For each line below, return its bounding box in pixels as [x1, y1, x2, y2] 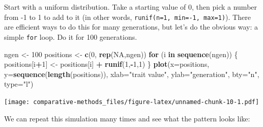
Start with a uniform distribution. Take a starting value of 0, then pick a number [4, 2, 257, 12]
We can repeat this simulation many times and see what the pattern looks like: [4, 113, 250, 123]
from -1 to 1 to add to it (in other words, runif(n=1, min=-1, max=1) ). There [4, 11, 251, 22]
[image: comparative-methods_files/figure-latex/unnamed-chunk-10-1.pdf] [4, 98, 259, 106]
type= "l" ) [4, 79, 34, 89]
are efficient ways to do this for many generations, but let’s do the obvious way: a [4, 21, 258, 32]
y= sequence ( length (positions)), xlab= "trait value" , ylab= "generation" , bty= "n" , [4, 68, 259, 79]
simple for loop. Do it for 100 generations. [4, 31, 137, 42]
